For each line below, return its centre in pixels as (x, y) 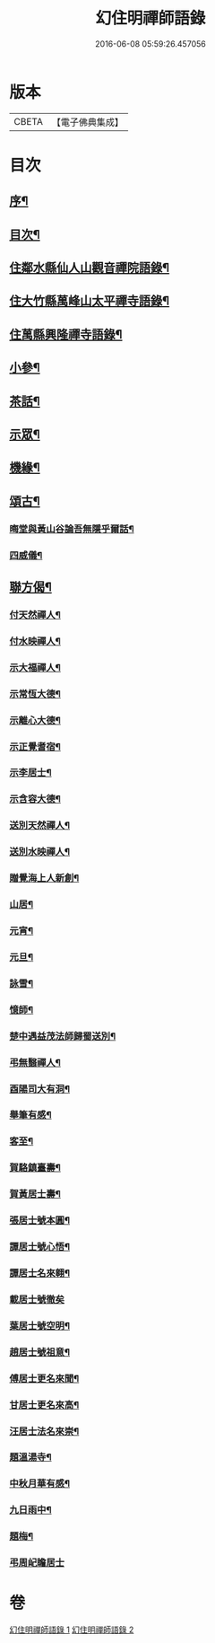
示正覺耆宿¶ (35, 746)
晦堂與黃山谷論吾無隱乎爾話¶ (72, 529)
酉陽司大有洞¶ (39, 1089)
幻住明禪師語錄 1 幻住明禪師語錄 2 (72, 1630)
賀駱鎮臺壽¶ (35, 1168)
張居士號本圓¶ (39, 1220)
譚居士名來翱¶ (39, 1273)
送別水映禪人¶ (39, 852)
